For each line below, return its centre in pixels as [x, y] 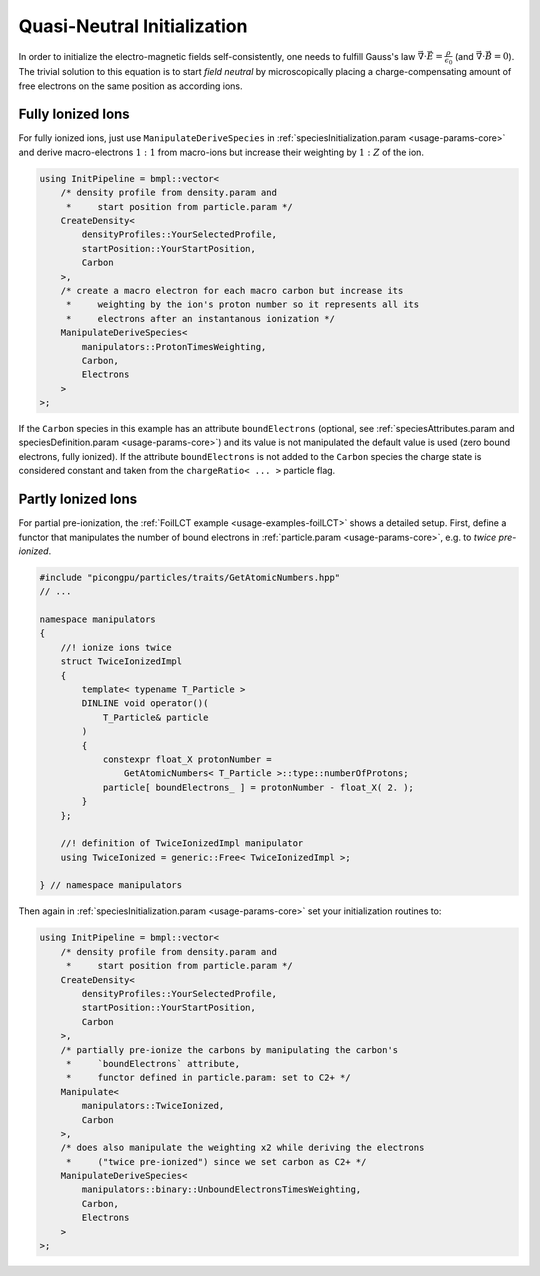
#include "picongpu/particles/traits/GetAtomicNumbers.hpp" [190, 577]
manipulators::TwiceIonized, [153, 1106]
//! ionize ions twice [116, 647]
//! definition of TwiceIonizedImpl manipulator [182, 843]
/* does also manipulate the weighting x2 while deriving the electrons [242, 1148]
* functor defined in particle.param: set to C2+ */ [208, 1078]
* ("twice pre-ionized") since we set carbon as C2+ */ [216, 1161]
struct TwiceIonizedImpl [121, 661]
